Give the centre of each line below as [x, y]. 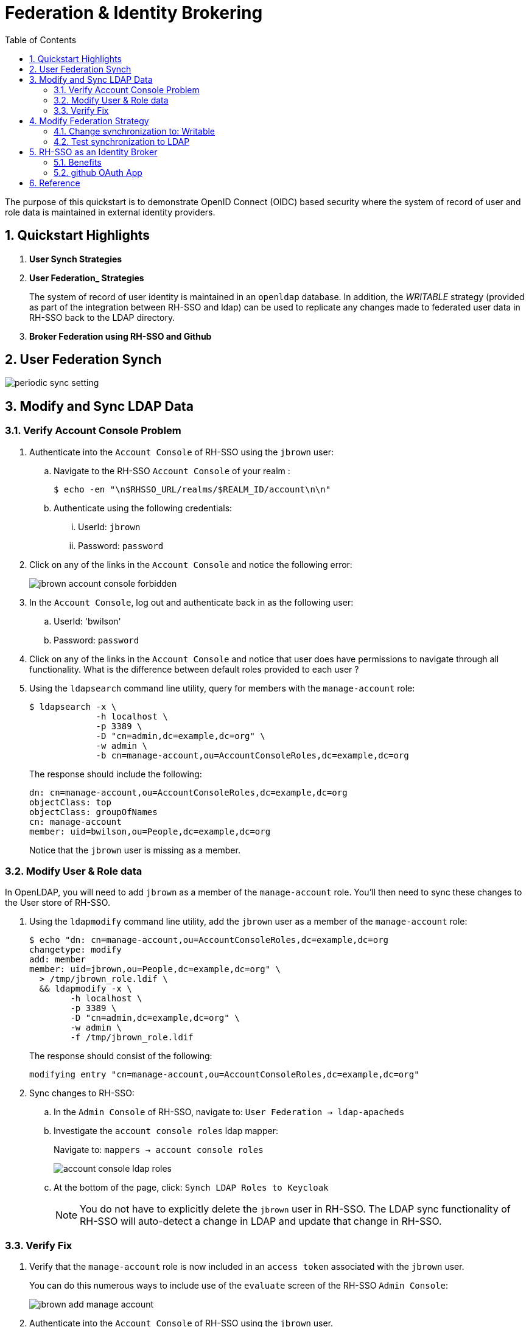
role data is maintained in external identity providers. [110, 212]
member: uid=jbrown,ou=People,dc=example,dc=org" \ [155, 969]
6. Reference [55, 183]
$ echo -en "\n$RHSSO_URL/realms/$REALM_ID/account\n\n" [192, 489]
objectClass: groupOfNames [93, 812]
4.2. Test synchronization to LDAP [122, 141]
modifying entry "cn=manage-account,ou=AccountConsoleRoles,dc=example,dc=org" [224, 1075]
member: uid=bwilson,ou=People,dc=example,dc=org [150, 831]
